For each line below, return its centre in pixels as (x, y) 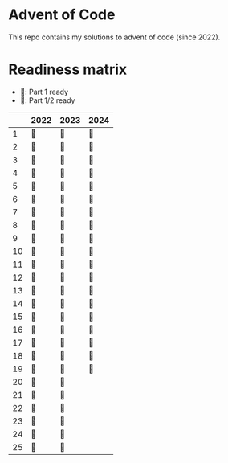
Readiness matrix (68, 70)
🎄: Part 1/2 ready (47, 100)
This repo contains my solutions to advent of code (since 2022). (114, 37)
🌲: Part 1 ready (44, 92)
